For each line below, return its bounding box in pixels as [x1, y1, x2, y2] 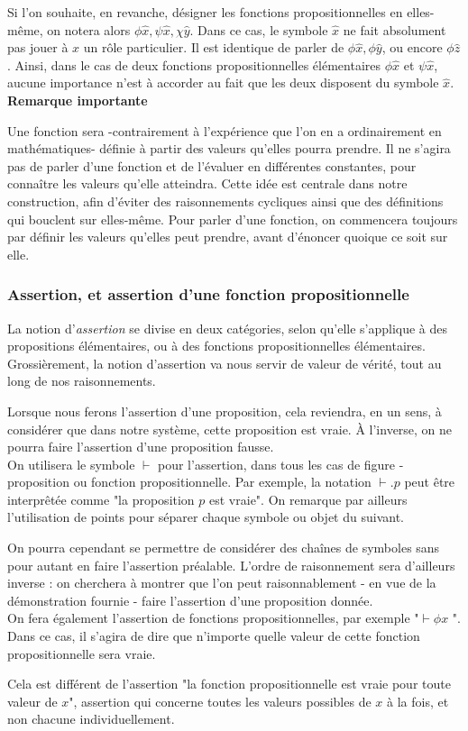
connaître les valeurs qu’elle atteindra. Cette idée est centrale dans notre [7, 174, 408, 193]
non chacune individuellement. [7, 709, 175, 728]
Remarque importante [7, 90, 148, 109]
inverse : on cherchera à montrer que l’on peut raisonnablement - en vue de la [7, 573, 436, 592]
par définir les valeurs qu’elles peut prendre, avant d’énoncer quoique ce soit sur [7, 227, 448, 246]
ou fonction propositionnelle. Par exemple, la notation [73, 472, 372, 491]
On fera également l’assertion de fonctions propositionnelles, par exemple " [7, 608, 419, 627]
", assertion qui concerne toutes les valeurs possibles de [69, 691, 372, 710]
